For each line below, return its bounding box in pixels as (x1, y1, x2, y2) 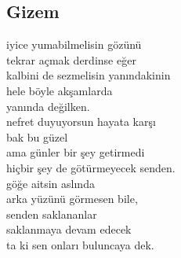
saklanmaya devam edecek (6, 221, 132, 238)
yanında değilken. (6, 98, 90, 114)
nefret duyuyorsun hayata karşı (6, 113, 156, 130)
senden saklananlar (6, 205, 97, 222)
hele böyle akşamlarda (6, 82, 113, 98)
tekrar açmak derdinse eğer (6, 51, 136, 68)
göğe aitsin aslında (6, 175, 95, 191)
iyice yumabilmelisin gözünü (6, 36, 142, 53)
